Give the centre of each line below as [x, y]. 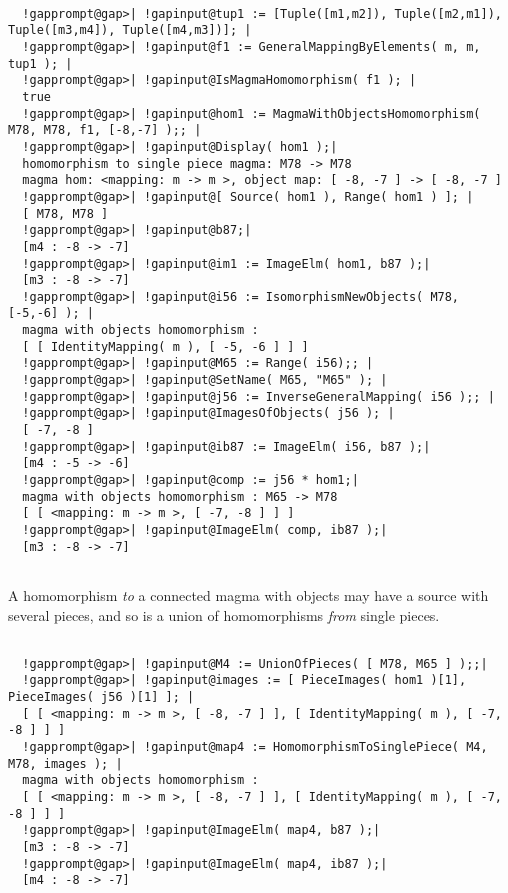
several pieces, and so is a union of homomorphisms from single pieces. [224, 614]
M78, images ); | [65, 763]
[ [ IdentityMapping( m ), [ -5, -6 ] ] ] [165, 346]
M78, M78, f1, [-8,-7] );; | [105, 130]
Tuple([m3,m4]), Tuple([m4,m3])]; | [130, 30]
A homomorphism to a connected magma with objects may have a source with [248, 594]
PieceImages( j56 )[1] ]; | [101, 697]
